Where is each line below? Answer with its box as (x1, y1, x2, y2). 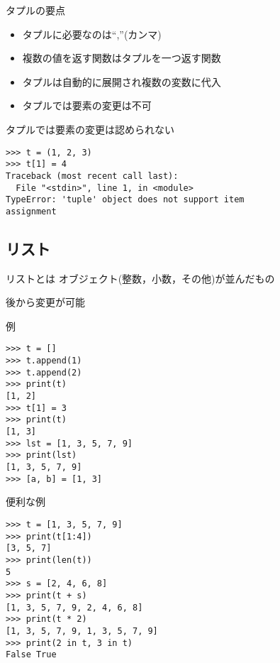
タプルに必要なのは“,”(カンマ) (22, 26, 162, 41)
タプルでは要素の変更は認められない (6, 121, 174, 136)
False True (6, 650, 57, 660)
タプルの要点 (6, 3, 65, 17)
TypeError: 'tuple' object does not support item (6, 194, 245, 205)
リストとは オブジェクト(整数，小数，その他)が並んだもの (6, 270, 275, 285)
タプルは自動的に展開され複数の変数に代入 (22, 74, 221, 89)
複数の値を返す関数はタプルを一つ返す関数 (22, 50, 221, 65)
